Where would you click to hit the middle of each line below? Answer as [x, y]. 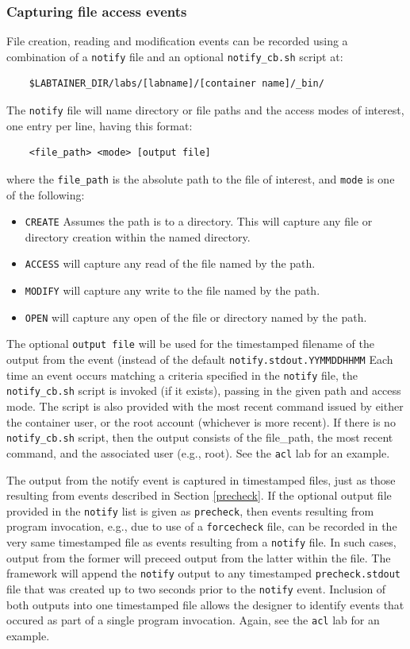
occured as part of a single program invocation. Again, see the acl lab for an [193, 620]
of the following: [46, 194]
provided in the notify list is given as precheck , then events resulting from [190, 510]
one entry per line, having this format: [100, 125]
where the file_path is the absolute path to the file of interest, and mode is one [201, 178]
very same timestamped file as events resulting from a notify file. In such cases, [201, 542]
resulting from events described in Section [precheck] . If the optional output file [199, 495]
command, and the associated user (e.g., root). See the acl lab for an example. [198, 452]
